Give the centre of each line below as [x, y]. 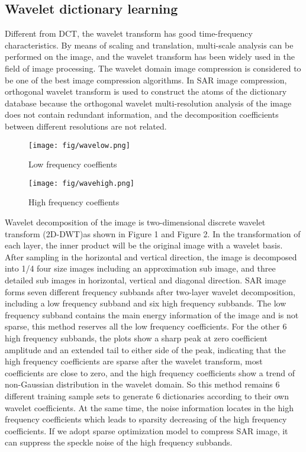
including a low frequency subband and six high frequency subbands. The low [146, 303]
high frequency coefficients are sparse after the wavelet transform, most [134, 361]
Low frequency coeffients [73, 164]
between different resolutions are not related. [86, 126]
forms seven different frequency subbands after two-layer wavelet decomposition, [150, 291]
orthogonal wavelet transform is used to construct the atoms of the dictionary [146, 91]
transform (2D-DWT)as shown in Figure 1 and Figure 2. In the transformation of [153, 233]
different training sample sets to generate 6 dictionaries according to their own [147, 395]
